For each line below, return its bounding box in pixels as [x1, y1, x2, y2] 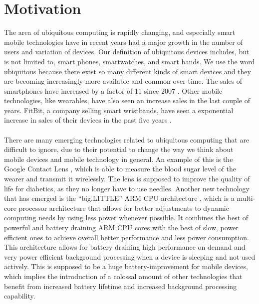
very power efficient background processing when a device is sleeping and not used [4, 251, 256, 262]
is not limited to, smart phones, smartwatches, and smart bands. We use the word [4, 56, 255, 66]
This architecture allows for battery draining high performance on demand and [4, 242, 246, 252]
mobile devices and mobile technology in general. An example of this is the [4, 153, 233, 164]
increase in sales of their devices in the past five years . [4, 115, 172, 125]
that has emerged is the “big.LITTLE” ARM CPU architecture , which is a [4, 193, 235, 203]
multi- [237, 193, 256, 203]
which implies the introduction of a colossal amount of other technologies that [4, 271, 243, 281]
